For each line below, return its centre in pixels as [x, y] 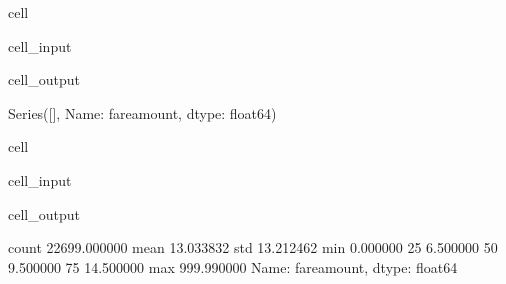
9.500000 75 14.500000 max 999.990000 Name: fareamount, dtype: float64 [233, 266]
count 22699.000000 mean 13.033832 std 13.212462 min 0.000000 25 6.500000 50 [253, 247]
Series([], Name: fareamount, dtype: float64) [142, 112]
